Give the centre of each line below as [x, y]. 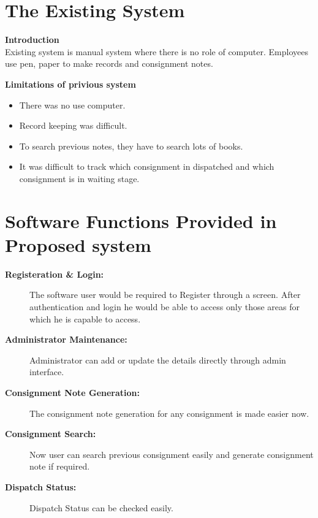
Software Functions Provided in [141, 220]
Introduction [32, 40]
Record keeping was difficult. [73, 125]
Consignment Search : [51, 434]
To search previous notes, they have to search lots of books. [131, 146]
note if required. [60, 466]
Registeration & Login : [55, 274]
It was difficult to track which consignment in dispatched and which [147, 166]
